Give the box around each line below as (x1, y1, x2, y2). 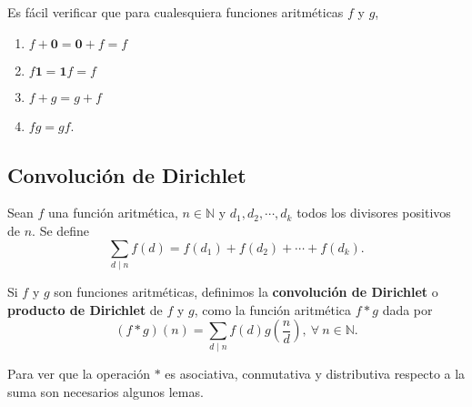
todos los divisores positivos (296, 203, 451, 222)
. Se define (32, 220, 90, 239)
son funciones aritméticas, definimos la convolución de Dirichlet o (54, 281, 438, 300)
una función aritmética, (47, 203, 178, 222)
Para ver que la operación (7, 364, 151, 383)
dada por (382, 300, 433, 319)
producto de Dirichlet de (7, 300, 163, 319)
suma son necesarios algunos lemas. (7, 382, 204, 402)
